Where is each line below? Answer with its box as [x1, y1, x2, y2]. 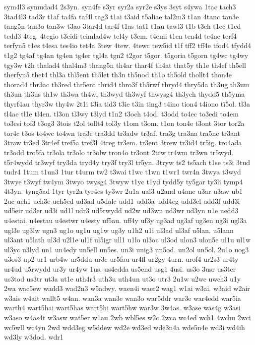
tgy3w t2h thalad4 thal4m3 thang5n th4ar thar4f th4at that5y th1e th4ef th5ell [4, 59, 246, 70]
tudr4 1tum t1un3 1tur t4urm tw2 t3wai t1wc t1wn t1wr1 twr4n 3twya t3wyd [4, 167, 241, 177]
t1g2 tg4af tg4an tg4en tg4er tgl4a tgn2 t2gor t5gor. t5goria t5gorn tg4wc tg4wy [4, 50, 249, 60]
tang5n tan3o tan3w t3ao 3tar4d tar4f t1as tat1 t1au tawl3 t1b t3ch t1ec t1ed [4, 21, 241, 31]
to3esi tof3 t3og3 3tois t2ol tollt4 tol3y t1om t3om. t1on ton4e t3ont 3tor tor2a [4, 118, 245, 128]
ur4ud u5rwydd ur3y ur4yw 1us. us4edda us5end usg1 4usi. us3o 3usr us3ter [4, 264, 236, 274]
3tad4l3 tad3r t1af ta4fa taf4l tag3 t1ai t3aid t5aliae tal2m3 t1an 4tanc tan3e [4, 11, 239, 21]
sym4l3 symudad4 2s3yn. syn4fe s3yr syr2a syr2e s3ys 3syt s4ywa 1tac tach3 [4, 1, 236, 11]
